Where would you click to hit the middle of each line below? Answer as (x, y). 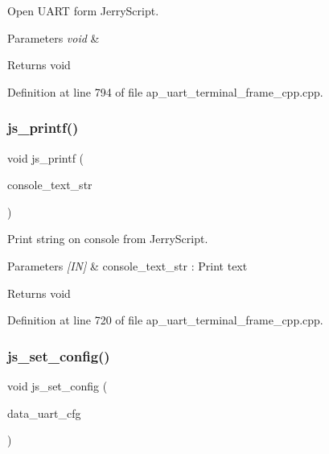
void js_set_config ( (58, 385)
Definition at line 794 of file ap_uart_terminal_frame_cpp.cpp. (165, 91)
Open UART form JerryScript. (83, 10)
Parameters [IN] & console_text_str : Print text (127, 265)
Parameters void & (53, 37)
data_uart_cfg (44, 413)
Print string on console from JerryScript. (108, 239)
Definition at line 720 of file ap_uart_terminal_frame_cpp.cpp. (165, 320)
